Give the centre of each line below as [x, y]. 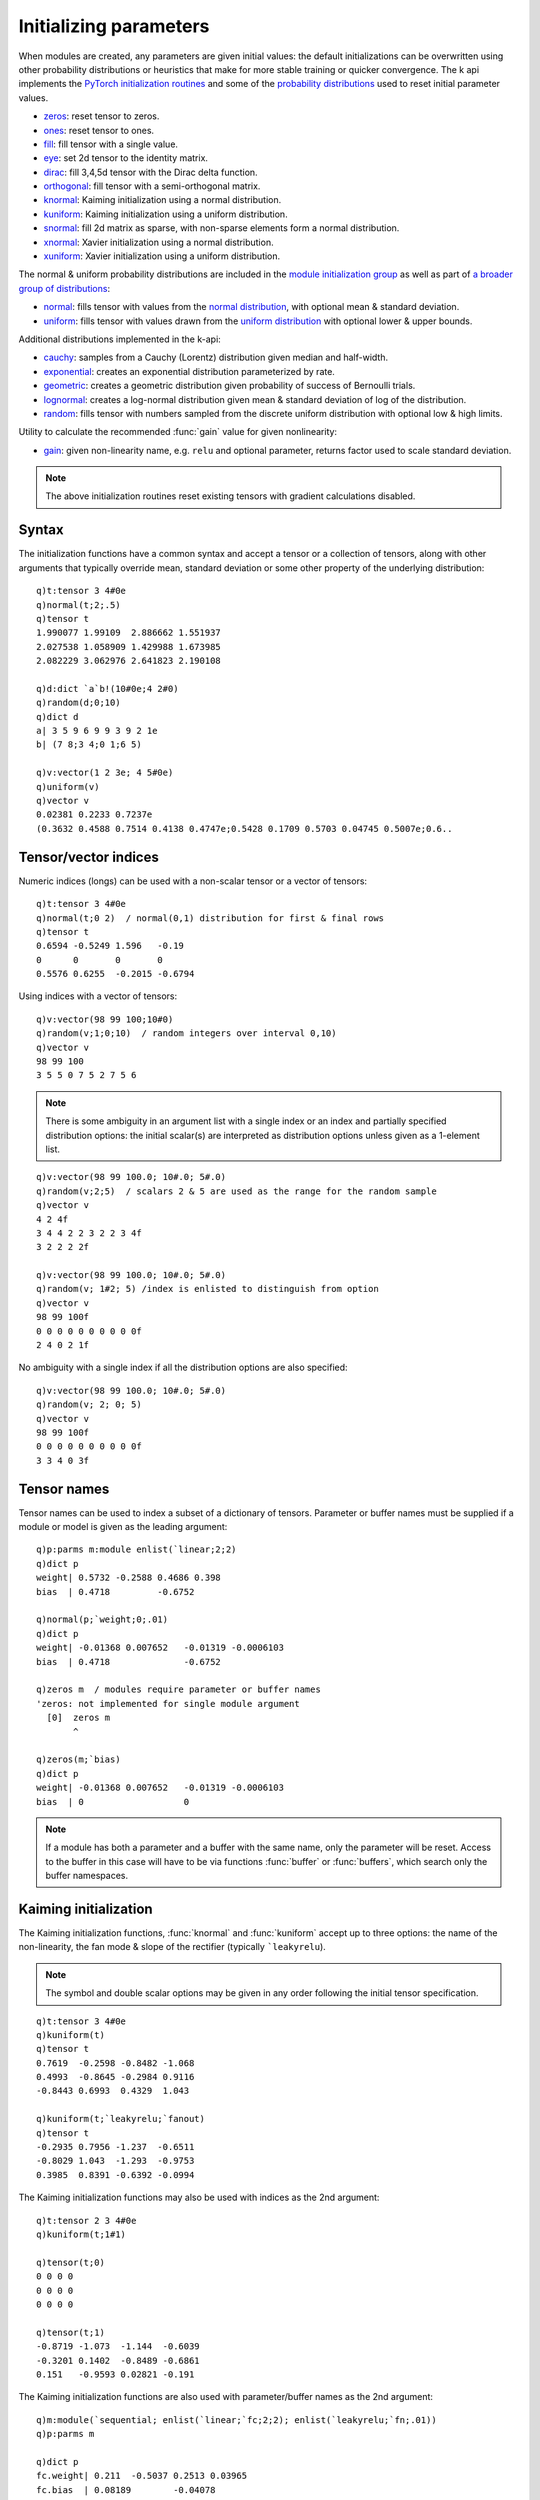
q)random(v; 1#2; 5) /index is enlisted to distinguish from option [207, 1289]
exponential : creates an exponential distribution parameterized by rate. [189, 371]
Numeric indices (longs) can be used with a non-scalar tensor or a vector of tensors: [193, 881]
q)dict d [57, 716]
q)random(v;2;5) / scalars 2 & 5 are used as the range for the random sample [236, 1191]
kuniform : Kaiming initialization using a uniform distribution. [166, 214]
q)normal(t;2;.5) [78, 604]
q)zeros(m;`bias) [78, 1759]
